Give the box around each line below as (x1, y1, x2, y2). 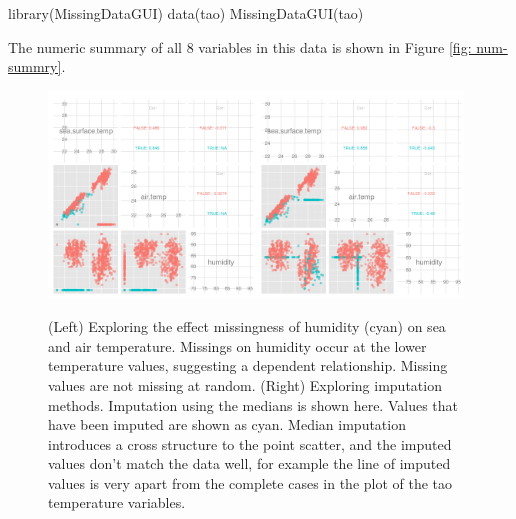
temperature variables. (48, 492, 186, 513)
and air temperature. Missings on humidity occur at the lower (48, 335, 427, 356)
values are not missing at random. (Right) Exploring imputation (48, 374, 442, 395)
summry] (8, 56, 62, 77)
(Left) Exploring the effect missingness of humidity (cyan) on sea (48, 316, 446, 337)
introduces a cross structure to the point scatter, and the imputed (48, 433, 452, 454)
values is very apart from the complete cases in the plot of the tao (48, 472, 453, 493)
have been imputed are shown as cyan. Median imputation (48, 414, 406, 435)
